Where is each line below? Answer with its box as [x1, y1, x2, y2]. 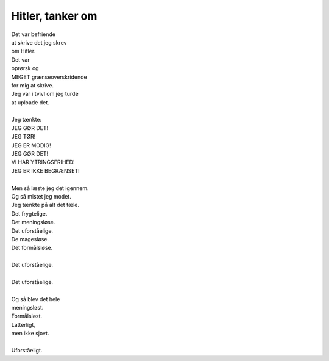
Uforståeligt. [11, 347, 43, 354]
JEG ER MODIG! [11, 141, 51, 149]
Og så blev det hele [11, 295, 60, 302]
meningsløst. [11, 304, 44, 312]
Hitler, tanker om [11, 9, 97, 23]
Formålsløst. [11, 312, 43, 320]
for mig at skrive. [11, 81, 54, 89]
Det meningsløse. [11, 219, 55, 226]
